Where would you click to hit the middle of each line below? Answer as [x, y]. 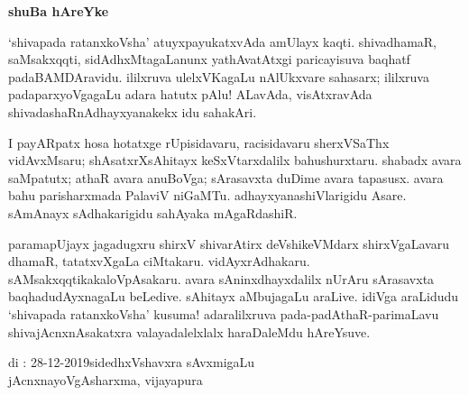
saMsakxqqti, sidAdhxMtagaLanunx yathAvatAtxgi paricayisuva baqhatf [209, 59]
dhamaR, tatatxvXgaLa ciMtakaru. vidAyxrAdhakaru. [159, 261]
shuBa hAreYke [59, 11]
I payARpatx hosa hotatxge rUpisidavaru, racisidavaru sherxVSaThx [199, 142]
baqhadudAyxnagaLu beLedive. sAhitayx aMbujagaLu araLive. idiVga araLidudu [234, 296]
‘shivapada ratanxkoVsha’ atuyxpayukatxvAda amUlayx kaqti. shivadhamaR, [222, 41]
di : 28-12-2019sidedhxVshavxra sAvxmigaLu [132, 362]
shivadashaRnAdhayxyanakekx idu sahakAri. [133, 111]
